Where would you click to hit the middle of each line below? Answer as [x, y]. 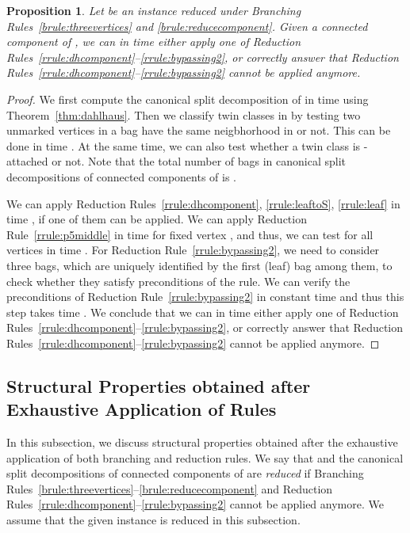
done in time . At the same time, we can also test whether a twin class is [184, 145]
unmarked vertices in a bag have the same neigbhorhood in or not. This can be [199, 130]
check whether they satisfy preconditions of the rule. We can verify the [178, 281]
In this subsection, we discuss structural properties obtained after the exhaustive [202, 442]
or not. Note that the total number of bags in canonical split [199, 161]
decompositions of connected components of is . [122, 176]
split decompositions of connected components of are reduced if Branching [185, 473]
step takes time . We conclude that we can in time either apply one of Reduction [203, 312]
